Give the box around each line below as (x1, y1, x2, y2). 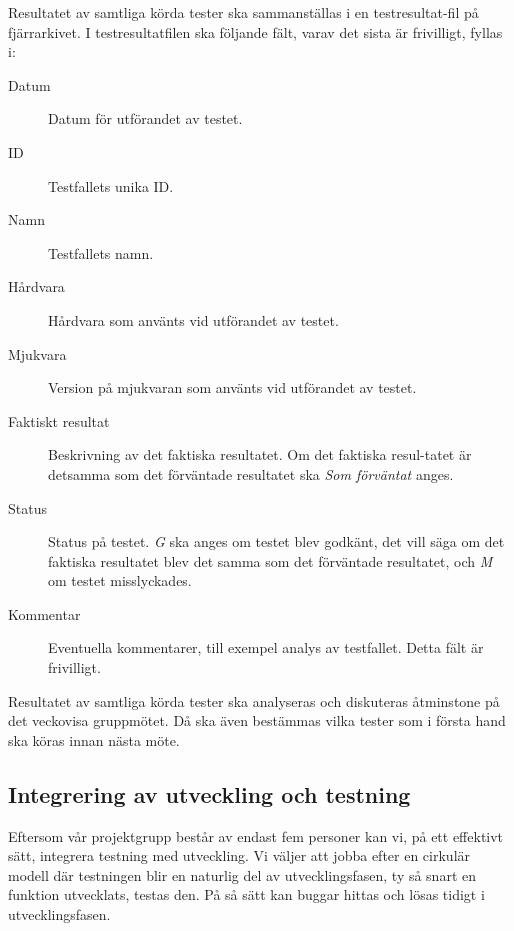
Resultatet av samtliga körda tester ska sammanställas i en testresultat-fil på (8, 2, 479, 22)
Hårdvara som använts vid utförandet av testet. (48, 309, 339, 330)
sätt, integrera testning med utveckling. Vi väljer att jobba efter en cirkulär (8, 845, 471, 866)
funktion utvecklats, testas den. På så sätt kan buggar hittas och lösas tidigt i (8, 884, 485, 905)
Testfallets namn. (48, 242, 154, 263)
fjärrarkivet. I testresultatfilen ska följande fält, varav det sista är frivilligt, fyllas (8, 21, 503, 42)
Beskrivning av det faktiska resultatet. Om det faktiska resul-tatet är (48, 444, 472, 465)
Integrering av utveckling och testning (8, 778, 411, 809)
